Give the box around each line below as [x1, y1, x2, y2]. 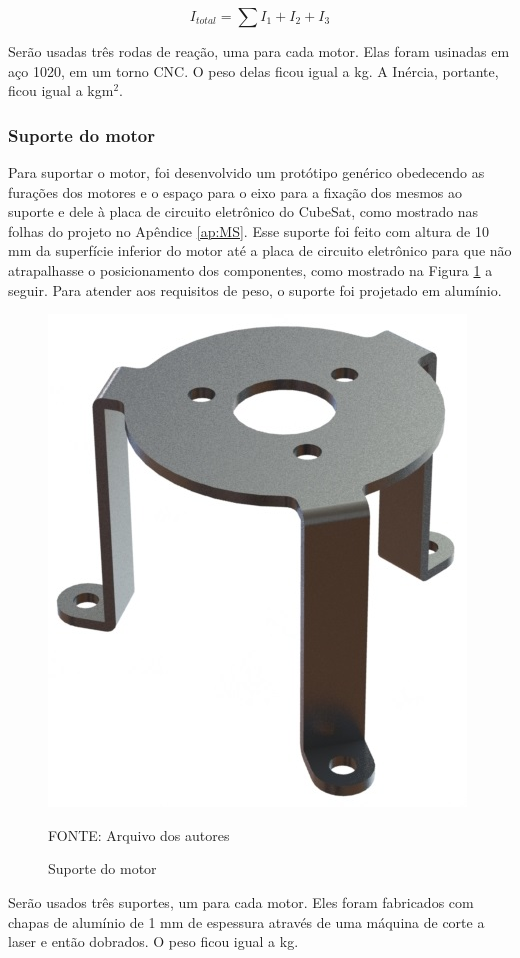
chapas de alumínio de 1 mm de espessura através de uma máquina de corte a [8, 911, 485, 932]
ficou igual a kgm [8, 80, 114, 101]
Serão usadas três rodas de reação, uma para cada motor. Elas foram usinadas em [8, 41, 510, 61]
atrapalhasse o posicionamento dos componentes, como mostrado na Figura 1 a [8, 259, 493, 280]
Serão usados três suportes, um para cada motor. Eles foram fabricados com [8, 891, 474, 912]
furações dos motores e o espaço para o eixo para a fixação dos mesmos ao [8, 181, 463, 202]
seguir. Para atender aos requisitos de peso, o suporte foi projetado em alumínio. [8, 279, 502, 300]
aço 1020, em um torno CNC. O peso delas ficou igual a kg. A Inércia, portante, [8, 60, 499, 81]
